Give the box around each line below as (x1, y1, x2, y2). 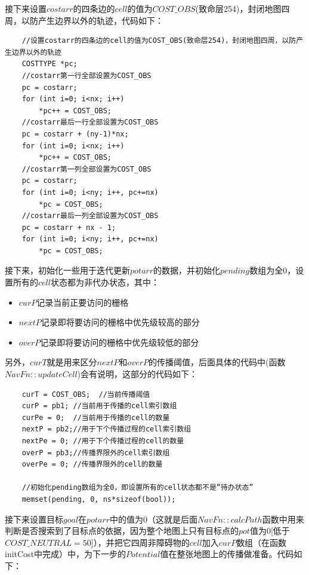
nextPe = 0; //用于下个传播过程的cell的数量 (21, 437, 184, 445)
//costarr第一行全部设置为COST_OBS (21, 71, 152, 80)
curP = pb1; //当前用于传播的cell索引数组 (21, 402, 177, 411)
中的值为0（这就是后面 (110, 512, 198, 525)
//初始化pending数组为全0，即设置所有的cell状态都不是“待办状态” (21, 483, 254, 492)
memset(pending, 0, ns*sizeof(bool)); (21, 495, 176, 503)
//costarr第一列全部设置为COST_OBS (21, 164, 152, 173)
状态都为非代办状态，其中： (50, 276, 159, 288)
